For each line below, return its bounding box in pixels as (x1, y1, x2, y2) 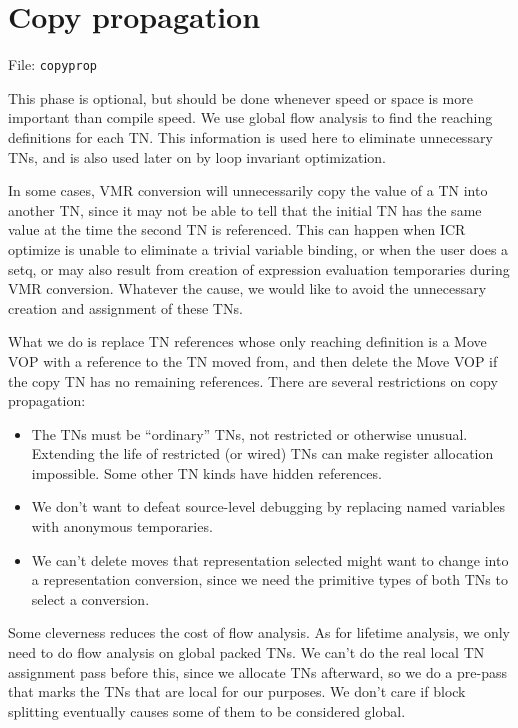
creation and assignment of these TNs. (8, 297, 243, 318)
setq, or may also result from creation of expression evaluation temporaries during (8, 258, 510, 279)
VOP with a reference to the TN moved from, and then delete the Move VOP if (8, 350, 498, 371)
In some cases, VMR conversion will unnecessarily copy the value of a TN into (8, 180, 488, 201)
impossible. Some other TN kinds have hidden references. (31, 462, 382, 483)
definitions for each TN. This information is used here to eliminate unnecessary (8, 126, 493, 147)
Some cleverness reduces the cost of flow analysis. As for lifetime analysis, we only (8, 622, 511, 643)
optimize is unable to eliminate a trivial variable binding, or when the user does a (8, 238, 509, 259)
